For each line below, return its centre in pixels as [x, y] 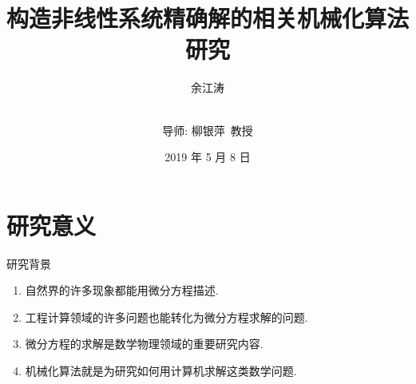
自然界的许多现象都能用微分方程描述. [122, 290]
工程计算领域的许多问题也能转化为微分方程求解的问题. [166, 317]
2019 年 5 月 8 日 [208, 157]
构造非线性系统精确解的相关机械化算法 [208, 18]
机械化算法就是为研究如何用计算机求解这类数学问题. [161, 370]
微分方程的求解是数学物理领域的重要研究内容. [144, 344]
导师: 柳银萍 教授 [208, 130]
